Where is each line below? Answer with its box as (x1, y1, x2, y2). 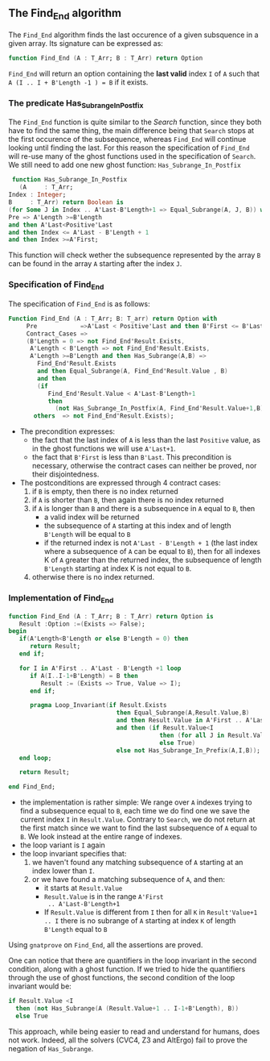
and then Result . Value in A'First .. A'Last (116, 717, 268, 725)
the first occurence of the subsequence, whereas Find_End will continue (8, 135, 247, 144)
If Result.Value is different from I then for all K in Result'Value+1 (43, 907, 258, 917)
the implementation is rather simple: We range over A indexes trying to (19, 797, 252, 807)
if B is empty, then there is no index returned (31, 487, 178, 497)
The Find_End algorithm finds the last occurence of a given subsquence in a (8, 30, 259, 40)
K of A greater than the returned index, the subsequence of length (43, 555, 262, 565)
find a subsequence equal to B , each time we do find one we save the (19, 806, 251, 816)
